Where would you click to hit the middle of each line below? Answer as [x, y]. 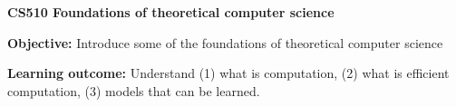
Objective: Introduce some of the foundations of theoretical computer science [225, 42]
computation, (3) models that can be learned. [134, 90]
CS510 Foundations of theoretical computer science [171, 12]
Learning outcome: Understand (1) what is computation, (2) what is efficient [228, 73]
